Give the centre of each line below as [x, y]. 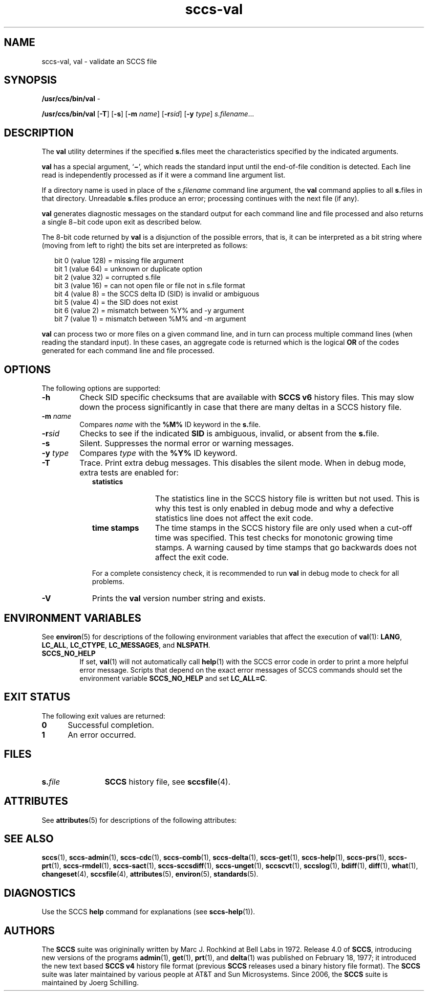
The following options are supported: [101, 388]
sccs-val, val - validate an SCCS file [99, 61]
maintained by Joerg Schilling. [90, 983]
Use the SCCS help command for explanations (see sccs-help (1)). [148, 912]
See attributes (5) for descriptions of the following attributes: [139, 820]
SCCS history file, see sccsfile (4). [168, 781]
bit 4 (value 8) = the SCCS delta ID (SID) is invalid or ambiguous [157, 294]
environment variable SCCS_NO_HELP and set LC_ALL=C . [173, 678]
